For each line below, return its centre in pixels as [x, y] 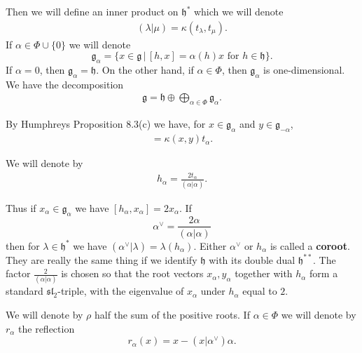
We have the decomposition [65, 84]
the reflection [47, 328]
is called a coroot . [310, 245]
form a [324, 273]
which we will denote [238, 11]
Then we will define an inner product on [92, 11]
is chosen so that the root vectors [132, 273]
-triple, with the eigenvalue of [121, 291]
